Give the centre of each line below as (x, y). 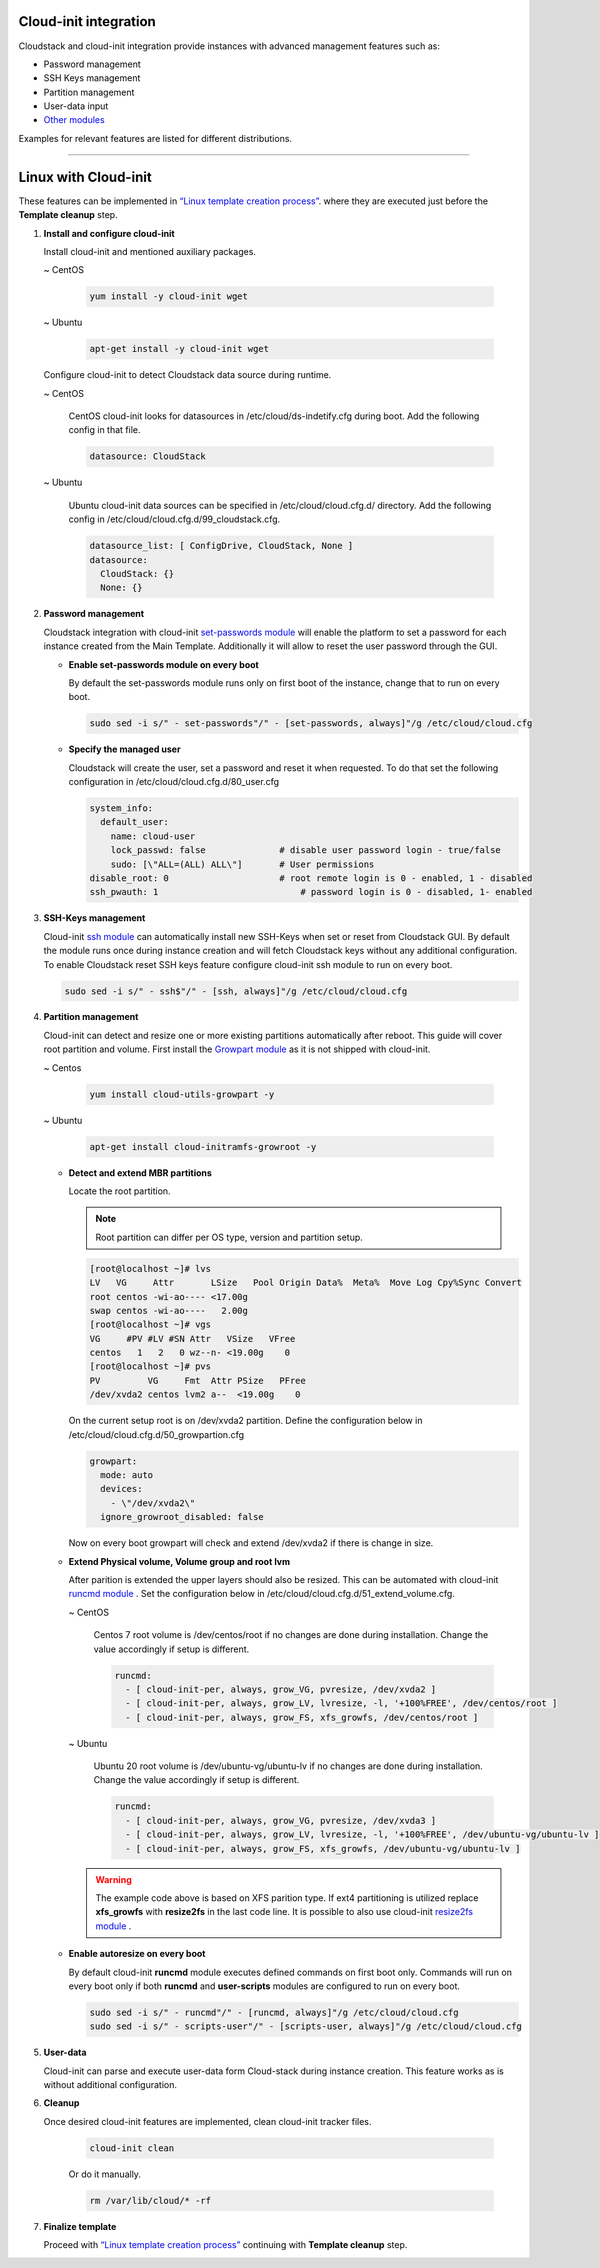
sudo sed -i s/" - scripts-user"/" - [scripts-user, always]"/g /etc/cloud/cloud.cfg (305, 2026)
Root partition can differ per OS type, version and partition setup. (229, 1237)
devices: (121, 1489)
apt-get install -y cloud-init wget (179, 349)
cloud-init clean (132, 2148)
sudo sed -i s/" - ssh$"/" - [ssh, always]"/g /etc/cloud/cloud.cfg (236, 991)
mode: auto (127, 1475)
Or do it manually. (105, 2174)
